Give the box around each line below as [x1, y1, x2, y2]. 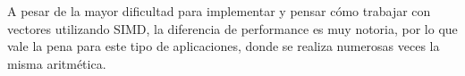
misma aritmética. [7, 54, 106, 72]
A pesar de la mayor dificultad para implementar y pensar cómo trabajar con [7, 2, 431, 20]
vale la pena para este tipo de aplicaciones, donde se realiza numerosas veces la [7, 37, 440, 55]
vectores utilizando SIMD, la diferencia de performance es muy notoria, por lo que [7, 19, 458, 38]
